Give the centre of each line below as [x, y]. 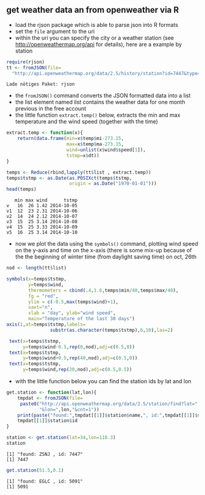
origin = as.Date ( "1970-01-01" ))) [113, 184]
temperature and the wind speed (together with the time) [87, 122]
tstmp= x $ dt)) [83, 155]
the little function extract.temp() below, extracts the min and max [98, 115]
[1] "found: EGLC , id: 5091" [45, 481]
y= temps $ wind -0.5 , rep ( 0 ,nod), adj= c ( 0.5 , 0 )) [79, 347]
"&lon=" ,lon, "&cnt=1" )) [69, 409]
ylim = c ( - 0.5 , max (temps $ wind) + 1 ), [74, 302]
